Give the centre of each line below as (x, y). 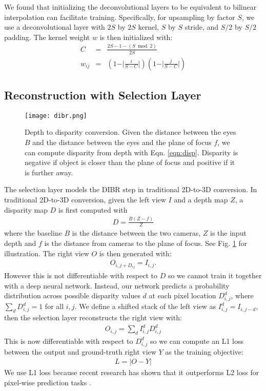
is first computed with (93, 209)
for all (54, 306)
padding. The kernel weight (47, 37)
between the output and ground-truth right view (80, 351)
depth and (20, 243)
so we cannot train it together (215, 275)
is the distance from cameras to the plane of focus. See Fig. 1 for (146, 243)
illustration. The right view (47, 253)
